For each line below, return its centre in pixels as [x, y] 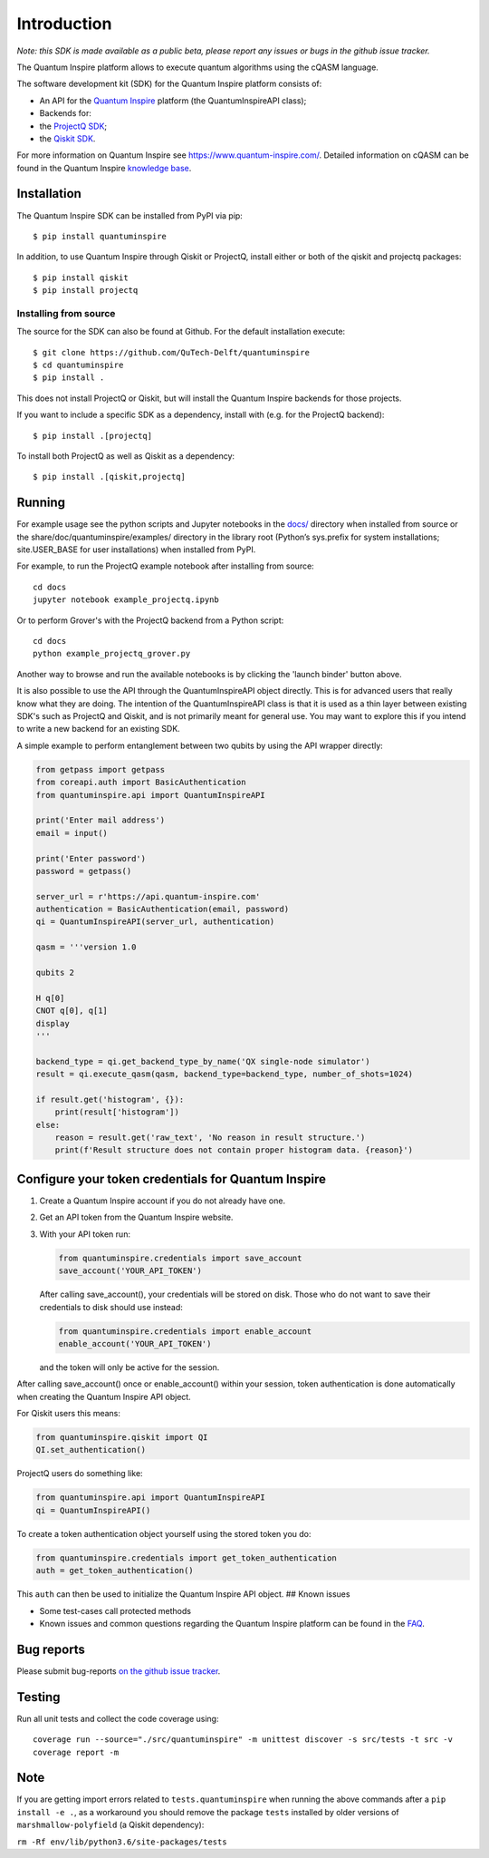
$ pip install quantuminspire [100, 236]
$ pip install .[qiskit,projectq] [109, 477]
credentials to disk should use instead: [111, 1307]
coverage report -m [76, 1752]
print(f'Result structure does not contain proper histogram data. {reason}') [234, 1150]
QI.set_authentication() [91, 1450]
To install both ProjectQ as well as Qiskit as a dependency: [126, 456]
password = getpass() [84, 871]
